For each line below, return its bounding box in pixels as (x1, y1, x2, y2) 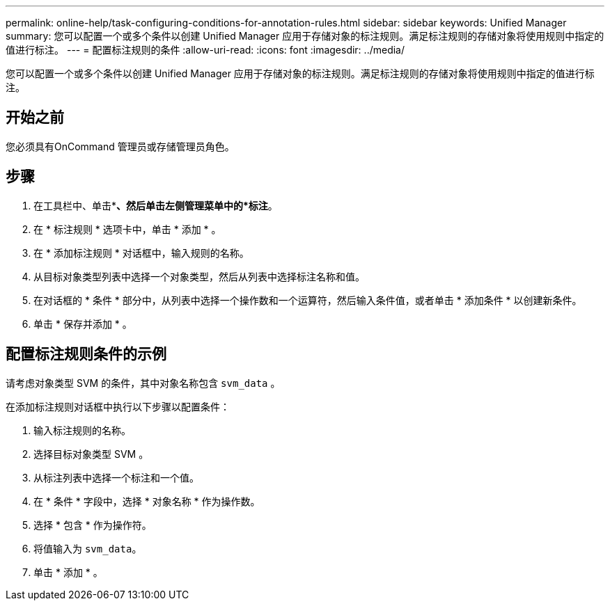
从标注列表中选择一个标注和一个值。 (33, 471, 199, 484)
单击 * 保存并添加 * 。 (33, 317, 132, 330)
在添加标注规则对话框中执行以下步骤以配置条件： (6, 400, 230, 413)
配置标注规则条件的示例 (6, 345, 166, 363)
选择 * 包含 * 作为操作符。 (33, 518, 152, 531)
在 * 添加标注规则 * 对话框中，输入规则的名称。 (33, 246, 249, 259)
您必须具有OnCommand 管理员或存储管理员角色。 (6, 140, 235, 152)
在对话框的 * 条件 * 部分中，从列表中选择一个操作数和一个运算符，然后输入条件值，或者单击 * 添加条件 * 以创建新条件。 (33, 294, 582, 306)
